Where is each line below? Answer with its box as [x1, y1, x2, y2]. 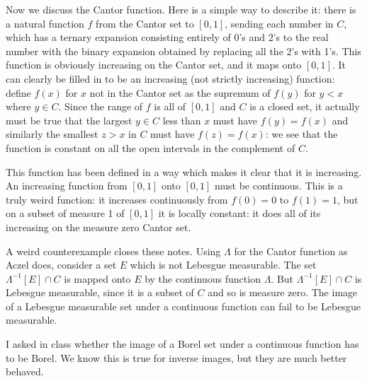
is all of [154, 99, 186, 114]
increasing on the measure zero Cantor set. [6, 219, 191, 234]
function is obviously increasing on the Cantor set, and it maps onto [6, 57, 302, 72]
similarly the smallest [6, 127, 98, 141]
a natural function [6, 16, 84, 30]
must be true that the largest [6, 112, 132, 127]
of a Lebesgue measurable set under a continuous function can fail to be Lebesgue [6, 298, 361, 313]
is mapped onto [64, 271, 131, 286]
